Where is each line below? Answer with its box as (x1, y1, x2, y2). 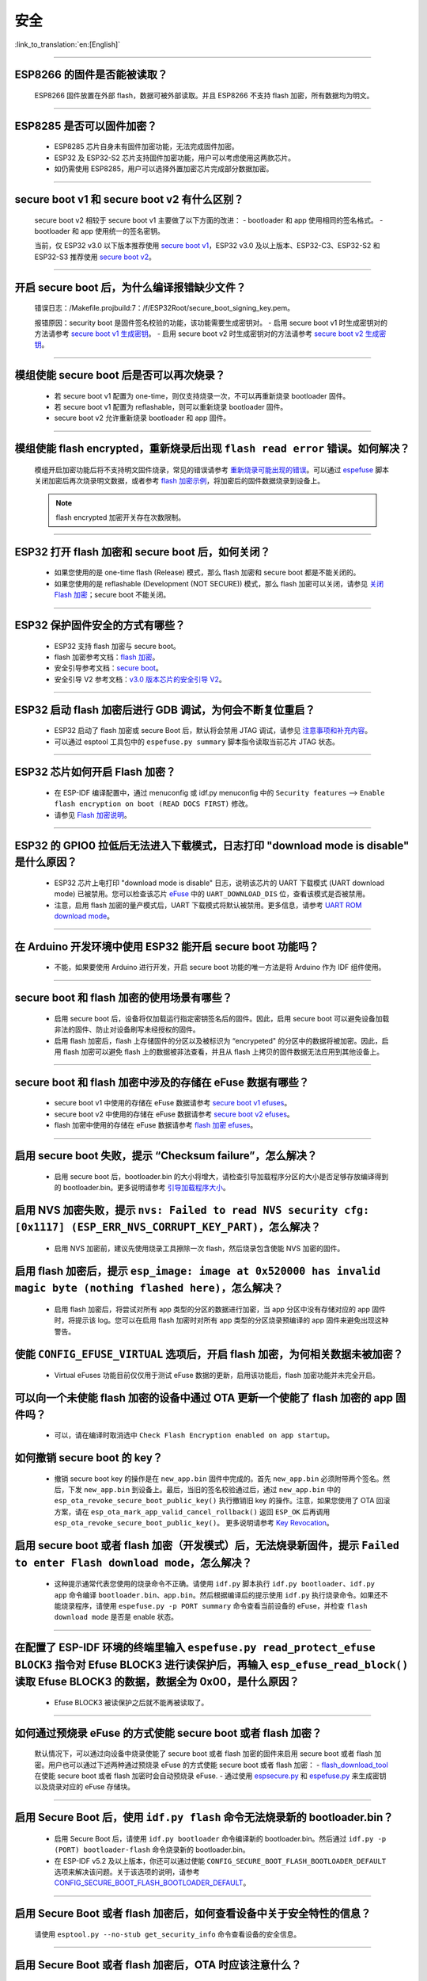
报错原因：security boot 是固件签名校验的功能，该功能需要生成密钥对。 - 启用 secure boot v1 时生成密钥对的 (34, 318, 387, 327)
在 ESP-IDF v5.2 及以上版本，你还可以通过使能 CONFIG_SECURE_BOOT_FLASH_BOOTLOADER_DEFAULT (54, 1856, 387, 1865)
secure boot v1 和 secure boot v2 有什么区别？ (14, 193, 244, 206)
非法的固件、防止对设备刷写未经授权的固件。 (54, 1025, 200, 1034)
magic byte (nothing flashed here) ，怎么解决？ (14, 1281, 284, 1295)
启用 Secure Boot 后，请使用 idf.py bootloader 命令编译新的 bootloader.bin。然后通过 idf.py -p (54, 1834, 387, 1843)
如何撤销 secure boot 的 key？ (14, 1451, 164, 1464)
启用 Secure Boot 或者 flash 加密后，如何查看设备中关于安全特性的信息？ (14, 1907, 372, 1921)
